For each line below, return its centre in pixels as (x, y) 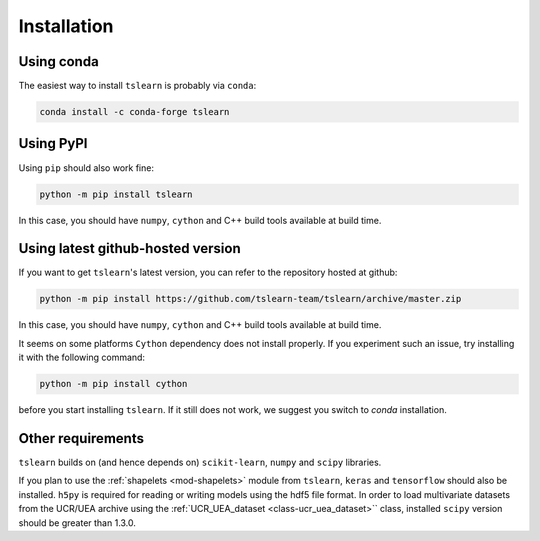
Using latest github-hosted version (129, 248)
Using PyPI (53, 143)
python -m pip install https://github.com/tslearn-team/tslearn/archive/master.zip (250, 299)
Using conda (58, 61)
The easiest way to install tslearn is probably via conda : (137, 86)
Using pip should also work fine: (86, 167)
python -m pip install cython (113, 384)
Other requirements (81, 438)
